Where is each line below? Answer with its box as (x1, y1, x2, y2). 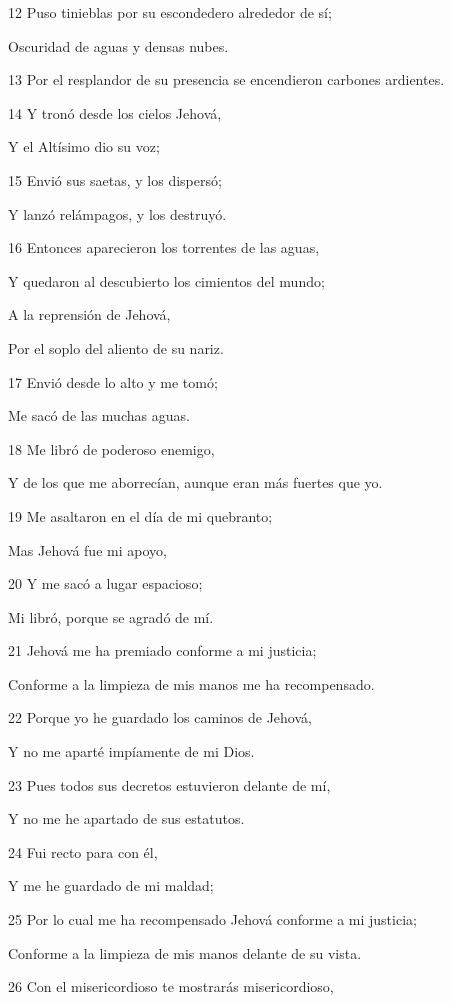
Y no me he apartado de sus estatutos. (8, 808, 245, 829)
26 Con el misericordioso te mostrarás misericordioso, (8, 976, 334, 997)
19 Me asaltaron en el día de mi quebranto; (8, 505, 273, 526)
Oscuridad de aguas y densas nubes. (8, 35, 229, 56)
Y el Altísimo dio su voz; (8, 136, 160, 157)
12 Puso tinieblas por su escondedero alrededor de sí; (8, 2, 332, 22)
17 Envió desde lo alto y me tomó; (8, 371, 218, 392)
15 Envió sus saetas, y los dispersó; (8, 169, 222, 190)
